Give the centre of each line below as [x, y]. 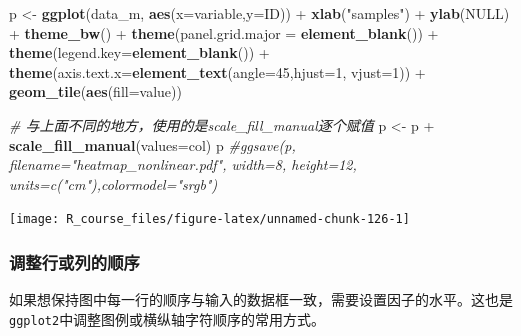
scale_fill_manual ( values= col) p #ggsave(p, [152, 144]
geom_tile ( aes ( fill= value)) [95, 91]
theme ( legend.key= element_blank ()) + [139, 52]
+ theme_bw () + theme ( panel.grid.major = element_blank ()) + [224, 32]
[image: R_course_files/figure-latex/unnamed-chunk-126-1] [209, 219]
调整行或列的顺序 [74, 261]
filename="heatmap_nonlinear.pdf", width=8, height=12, [183, 164]
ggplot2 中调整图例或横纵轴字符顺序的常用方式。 [167, 318]
